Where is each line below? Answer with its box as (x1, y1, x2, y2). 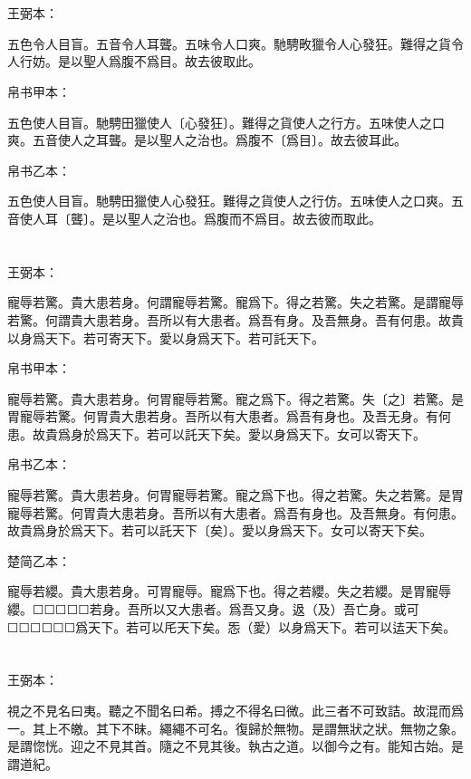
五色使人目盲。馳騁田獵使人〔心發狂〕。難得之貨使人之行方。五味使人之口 (7, 112, 445, 131)
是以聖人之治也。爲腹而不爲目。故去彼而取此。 (101, 208, 381, 227)
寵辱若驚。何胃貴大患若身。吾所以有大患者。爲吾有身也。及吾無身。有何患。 (7, 503, 464, 522)
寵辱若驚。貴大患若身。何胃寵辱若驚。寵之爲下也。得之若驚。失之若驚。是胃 (7, 486, 464, 505)
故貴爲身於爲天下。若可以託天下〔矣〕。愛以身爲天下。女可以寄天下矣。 (7, 521, 432, 540)
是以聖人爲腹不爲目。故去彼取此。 (57, 52, 261, 71)
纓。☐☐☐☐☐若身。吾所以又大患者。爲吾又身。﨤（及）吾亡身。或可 (7, 600, 419, 619)
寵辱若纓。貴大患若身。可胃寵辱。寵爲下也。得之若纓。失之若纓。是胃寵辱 (7, 582, 451, 601)
